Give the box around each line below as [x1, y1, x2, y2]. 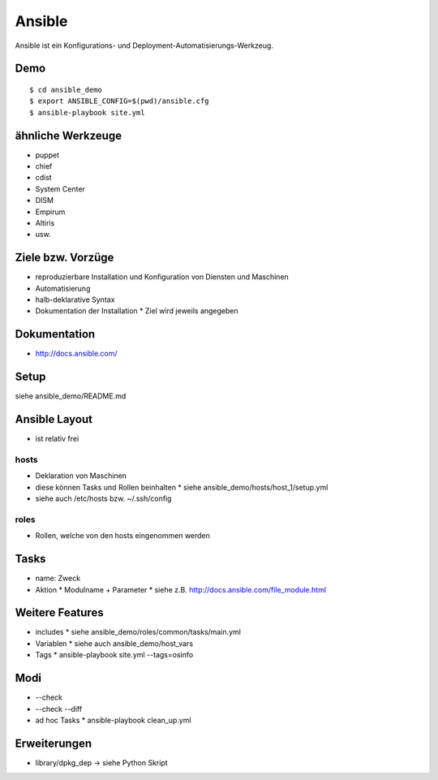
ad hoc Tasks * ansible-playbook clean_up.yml [35, 715, 191, 725]
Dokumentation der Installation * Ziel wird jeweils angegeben [35, 306, 238, 316]
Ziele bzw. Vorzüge [15, 251, 114, 265]
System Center [35, 183, 85, 194]
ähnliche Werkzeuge [15, 128, 122, 142]
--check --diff [35, 704, 83, 713]
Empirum [35, 207, 66, 217]
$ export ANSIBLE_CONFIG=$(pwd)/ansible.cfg [29, 97, 210, 106]
